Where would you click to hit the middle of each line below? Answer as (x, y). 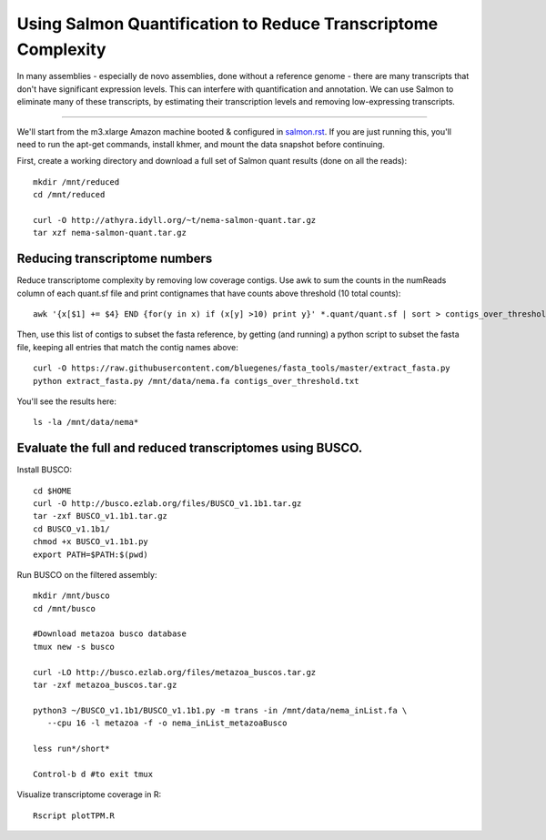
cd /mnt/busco (64, 608)
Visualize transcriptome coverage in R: (89, 794)
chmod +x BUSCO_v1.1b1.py (91, 542)
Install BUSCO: (45, 470)
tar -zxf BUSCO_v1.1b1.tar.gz (101, 516)
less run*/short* (71, 749)
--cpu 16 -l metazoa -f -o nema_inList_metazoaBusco (167, 723)
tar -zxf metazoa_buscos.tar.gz (105, 685)
